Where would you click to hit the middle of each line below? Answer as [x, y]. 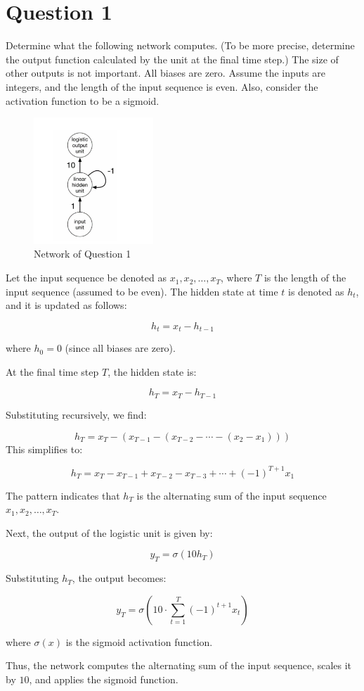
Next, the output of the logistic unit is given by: [109, 532]
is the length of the [305, 278]
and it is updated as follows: [66, 305]
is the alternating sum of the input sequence [232, 495]
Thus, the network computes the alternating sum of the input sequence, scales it [179, 665]
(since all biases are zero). [120, 348]
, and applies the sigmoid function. [104, 679]
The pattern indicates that [63, 495]
